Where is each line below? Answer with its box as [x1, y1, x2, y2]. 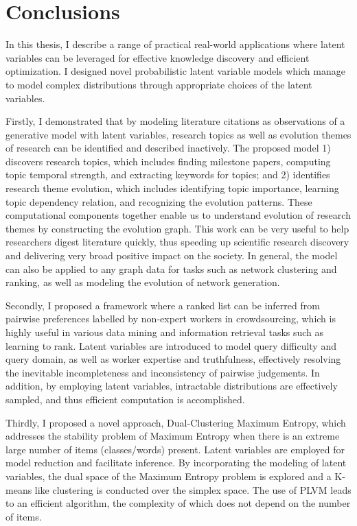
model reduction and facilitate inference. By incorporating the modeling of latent [5, 455, 347, 470]
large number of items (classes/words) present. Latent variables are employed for [5, 442, 345, 456]
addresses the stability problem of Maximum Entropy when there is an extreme [5, 429, 340, 443]
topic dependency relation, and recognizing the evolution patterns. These [5, 194, 312, 208]
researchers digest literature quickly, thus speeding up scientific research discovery [5, 235, 349, 249]
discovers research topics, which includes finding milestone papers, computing [5, 154, 331, 168]
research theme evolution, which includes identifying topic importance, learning [5, 181, 339, 195]
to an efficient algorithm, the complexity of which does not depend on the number [5, 496, 351, 510]
